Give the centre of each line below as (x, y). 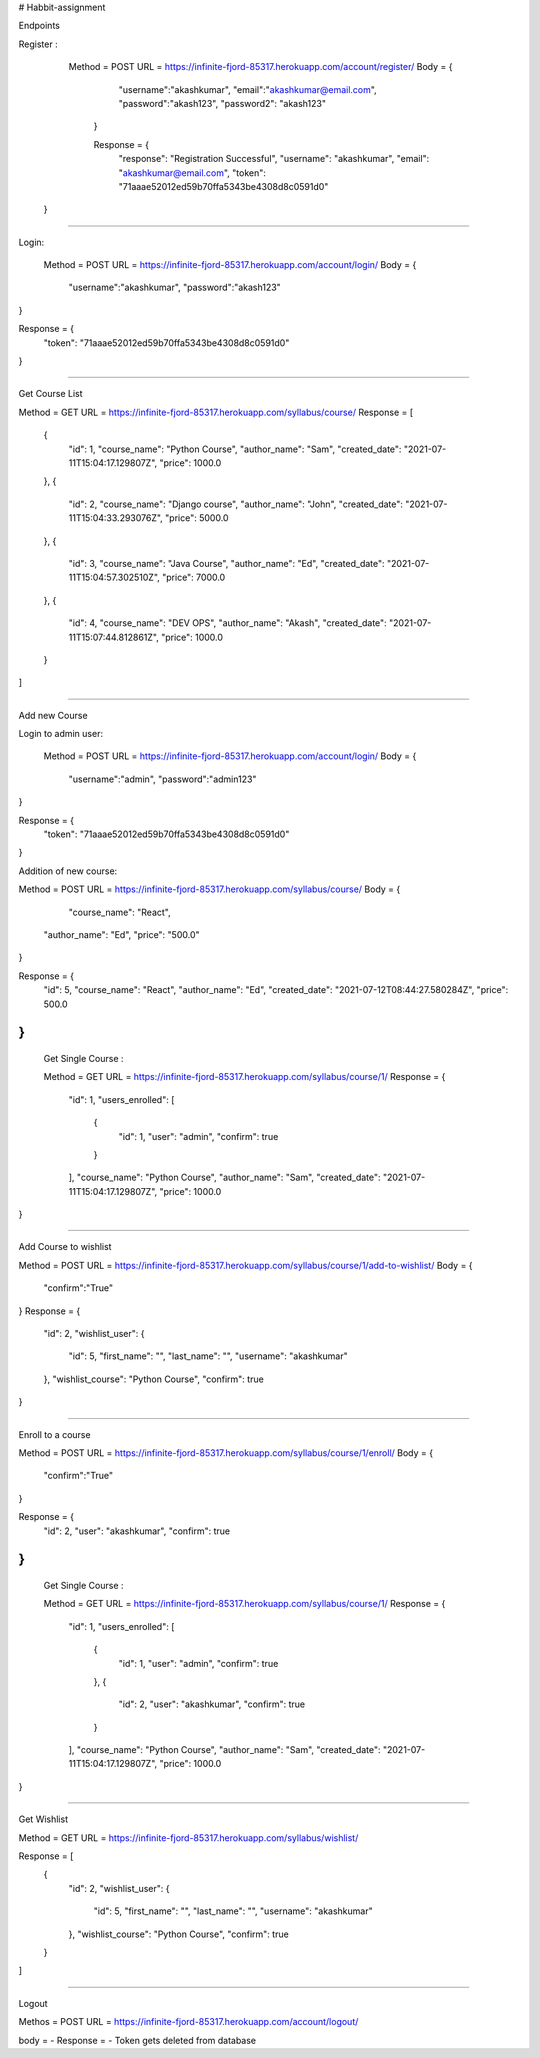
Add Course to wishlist (65, 1247)
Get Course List (51, 394)
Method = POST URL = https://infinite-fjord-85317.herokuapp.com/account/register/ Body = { (260, 67)
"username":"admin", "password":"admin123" (162, 779)
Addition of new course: (68, 871)
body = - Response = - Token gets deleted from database (137, 2040)
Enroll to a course (54, 1434)
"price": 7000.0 (193, 577)
